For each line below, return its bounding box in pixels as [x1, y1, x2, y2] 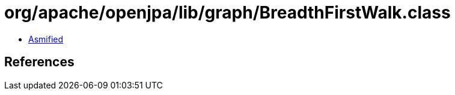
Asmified [28, 33, 64, 44]
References [4, 54, 75, 70]
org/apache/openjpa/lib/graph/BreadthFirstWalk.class [4, 2, 451, 23]
